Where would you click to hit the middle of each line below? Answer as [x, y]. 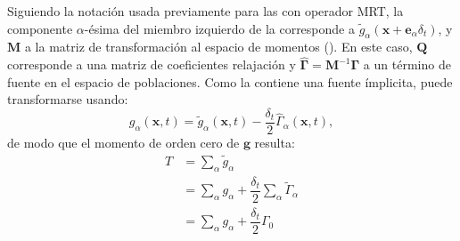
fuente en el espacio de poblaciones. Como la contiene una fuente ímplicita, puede [230, 81]
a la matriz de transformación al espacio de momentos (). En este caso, [218, 47]
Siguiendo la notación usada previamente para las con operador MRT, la [205, 11]
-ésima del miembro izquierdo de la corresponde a [219, 28]
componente [40, 28]
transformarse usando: [68, 99]
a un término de [407, 64]
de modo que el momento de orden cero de [123, 143]
